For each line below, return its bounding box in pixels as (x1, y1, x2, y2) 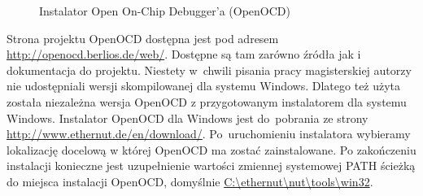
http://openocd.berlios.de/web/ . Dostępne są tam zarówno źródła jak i (7, 46, 361, 63)
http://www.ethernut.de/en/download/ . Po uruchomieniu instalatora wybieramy (7, 125, 411, 142)
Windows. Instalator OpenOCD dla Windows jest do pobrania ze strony (7, 109, 368, 126)
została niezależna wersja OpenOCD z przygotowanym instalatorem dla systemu (7, 93, 407, 110)
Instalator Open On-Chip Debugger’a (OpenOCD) (39, 2, 290, 19)
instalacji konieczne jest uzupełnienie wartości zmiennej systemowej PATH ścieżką (7, 157, 416, 174)
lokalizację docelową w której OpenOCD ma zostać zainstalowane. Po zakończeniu (7, 141, 416, 158)
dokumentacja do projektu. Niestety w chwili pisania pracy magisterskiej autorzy (7, 61, 412, 78)
